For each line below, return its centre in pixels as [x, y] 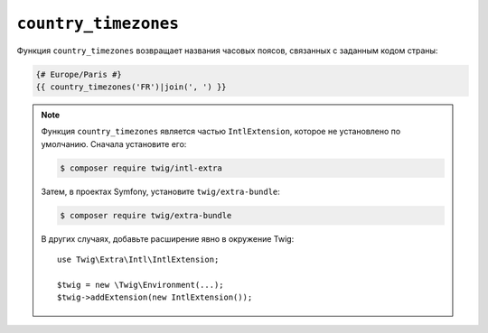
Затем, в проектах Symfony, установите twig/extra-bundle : [160, 191]
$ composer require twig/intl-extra [141, 168]
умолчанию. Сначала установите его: [114, 143]
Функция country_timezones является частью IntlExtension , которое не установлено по [221, 132]
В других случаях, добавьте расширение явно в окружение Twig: [168, 238]
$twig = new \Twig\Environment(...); [141, 285]
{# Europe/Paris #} [79, 74]
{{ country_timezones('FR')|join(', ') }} [131, 87]
